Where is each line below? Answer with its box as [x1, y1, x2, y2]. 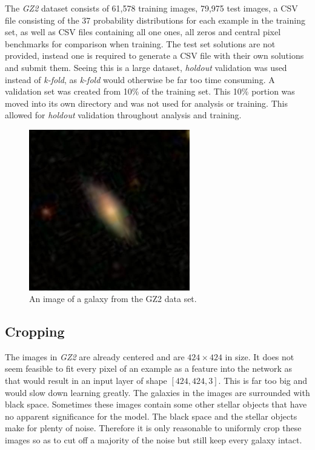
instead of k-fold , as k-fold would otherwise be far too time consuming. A [5, 73, 275, 86]
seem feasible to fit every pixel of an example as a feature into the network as [5, 362, 293, 375]
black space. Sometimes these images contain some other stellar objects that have [5, 398, 307, 411]
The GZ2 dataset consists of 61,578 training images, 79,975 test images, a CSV [5, 2, 298, 14]
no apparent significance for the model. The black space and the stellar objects [5, 409, 297, 422]
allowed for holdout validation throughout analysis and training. [5, 109, 242, 121]
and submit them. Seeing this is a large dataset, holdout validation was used [5, 61, 287, 73]
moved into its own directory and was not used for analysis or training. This [5, 96, 288, 109]
